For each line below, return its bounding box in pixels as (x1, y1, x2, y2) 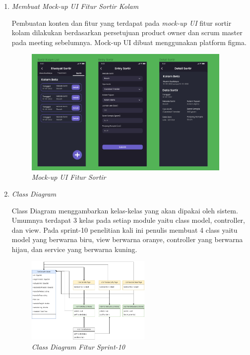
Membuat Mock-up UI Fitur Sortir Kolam (11, 1, 139, 11)
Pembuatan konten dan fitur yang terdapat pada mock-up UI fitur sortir (11, 17, 232, 28)
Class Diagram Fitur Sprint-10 (31, 341, 125, 352)
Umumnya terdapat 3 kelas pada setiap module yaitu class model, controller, (11, 215, 245, 225)
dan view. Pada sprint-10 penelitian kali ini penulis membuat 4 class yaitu (11, 224, 238, 235)
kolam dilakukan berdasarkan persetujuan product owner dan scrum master (11, 27, 243, 38)
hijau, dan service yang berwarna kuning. (11, 244, 137, 254)
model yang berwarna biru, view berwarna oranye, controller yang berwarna (11, 234, 243, 245)
